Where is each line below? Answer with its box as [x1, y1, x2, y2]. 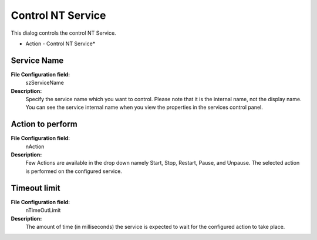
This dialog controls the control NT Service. [11, 29, 117, 36]
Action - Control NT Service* [25, 40, 96, 47]
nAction [25, 143, 45, 150]
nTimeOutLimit [25, 206, 61, 214]
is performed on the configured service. [25, 168, 123, 175]
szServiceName [25, 79, 65, 86]
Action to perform [11, 119, 77, 129]
